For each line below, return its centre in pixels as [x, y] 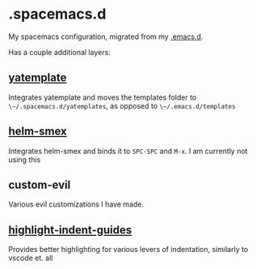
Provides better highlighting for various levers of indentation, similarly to [128, 250]
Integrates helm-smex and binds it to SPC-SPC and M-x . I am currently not [128, 151]
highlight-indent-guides [70, 230]
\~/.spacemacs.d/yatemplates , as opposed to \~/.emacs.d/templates [122, 105]
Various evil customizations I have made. [76, 204]
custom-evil [40, 184]
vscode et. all [31, 258]
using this [25, 160]
